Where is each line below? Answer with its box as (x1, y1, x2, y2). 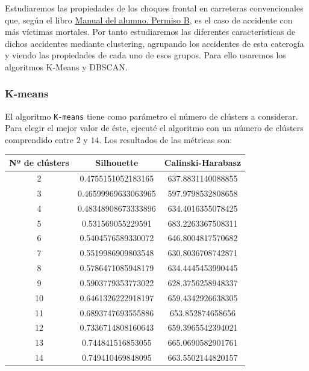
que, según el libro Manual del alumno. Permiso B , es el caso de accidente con (5, 13, 293, 26)
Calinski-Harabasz (164, 156, 242, 169)
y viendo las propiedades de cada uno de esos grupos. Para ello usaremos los (5, 49, 286, 61)
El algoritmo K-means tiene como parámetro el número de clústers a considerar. (5, 109, 298, 122)
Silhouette (95, 156, 139, 169)
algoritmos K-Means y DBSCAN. (5, 60, 128, 73)
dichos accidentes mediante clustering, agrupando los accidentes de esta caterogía (5, 37, 304, 49)
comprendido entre (5, 133, 74, 146)
